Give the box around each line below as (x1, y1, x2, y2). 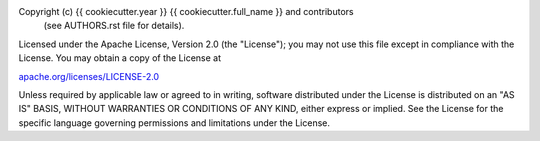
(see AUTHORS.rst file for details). (43, 20, 185, 32)
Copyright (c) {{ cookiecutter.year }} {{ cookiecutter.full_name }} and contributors (18, 6, 354, 17)
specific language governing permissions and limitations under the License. (18, 116, 330, 129)
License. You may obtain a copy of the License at (18, 52, 222, 64)
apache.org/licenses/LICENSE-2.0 (18, 70, 160, 82)
